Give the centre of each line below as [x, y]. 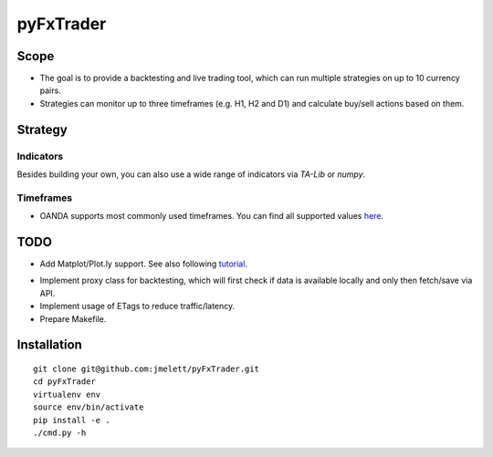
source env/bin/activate [89, 407]
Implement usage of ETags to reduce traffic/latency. [137, 306]
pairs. [50, 90]
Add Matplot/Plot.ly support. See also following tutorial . [144, 264]
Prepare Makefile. [73, 318]
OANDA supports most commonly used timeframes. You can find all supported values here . [211, 216]
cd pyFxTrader [64, 382]
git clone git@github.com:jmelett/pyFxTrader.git [147, 369]
